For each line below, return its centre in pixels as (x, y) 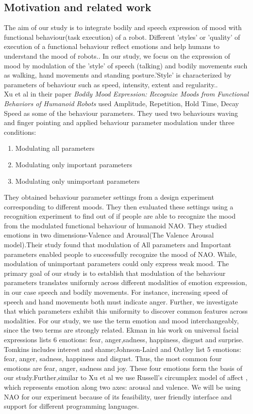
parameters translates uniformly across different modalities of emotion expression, (126, 282)
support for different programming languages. (72, 406)
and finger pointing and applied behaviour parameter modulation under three (119, 122)
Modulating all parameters (55, 148)
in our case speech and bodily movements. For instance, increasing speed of (116, 292)
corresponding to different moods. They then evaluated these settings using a (119, 206)
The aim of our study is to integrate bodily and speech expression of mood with (123, 27)
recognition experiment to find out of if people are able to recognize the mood (120, 216)
